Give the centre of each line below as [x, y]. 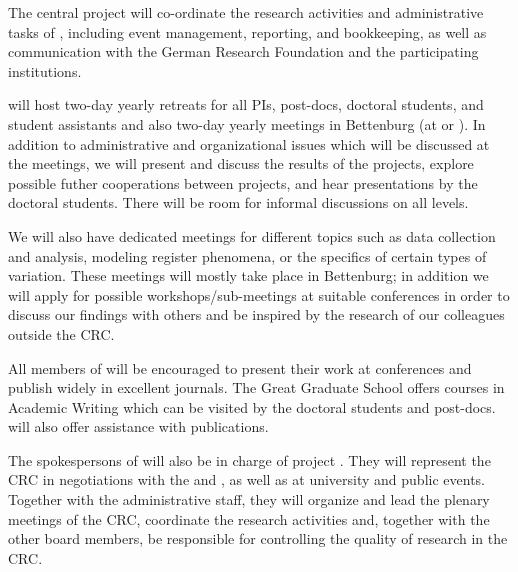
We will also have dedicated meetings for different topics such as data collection [252, 235]
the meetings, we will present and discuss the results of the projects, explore [241, 163]
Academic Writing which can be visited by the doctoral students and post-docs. [252, 406]
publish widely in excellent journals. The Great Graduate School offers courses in [256, 387]
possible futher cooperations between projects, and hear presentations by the [243, 182]
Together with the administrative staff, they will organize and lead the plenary [249, 499]
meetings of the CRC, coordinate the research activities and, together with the [249, 518]
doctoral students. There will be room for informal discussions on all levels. [238, 202]
